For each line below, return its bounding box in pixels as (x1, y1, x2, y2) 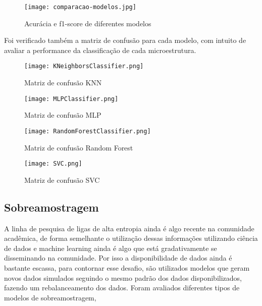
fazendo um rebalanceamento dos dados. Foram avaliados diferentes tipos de (4, 282, 240, 293)
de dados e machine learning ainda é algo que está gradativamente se (4, 242, 217, 253)
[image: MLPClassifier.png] (24, 95, 119, 103)
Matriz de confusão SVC (24, 174, 100, 185)
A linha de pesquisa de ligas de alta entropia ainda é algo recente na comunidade (4, 223, 254, 233)
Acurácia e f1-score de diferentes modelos (24, 18, 151, 28)
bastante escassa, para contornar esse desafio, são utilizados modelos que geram (4, 263, 250, 273)
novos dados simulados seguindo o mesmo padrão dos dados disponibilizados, (4, 272, 242, 283)
